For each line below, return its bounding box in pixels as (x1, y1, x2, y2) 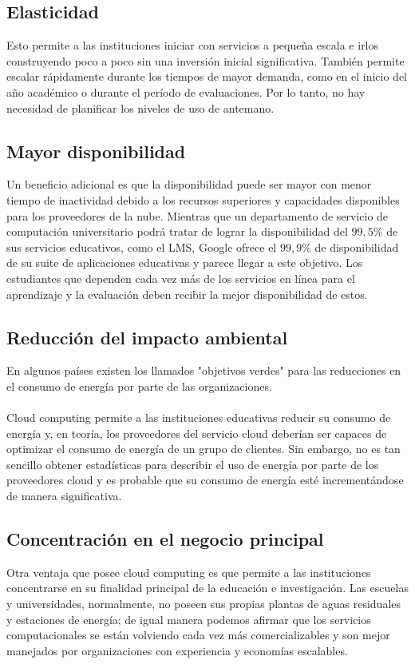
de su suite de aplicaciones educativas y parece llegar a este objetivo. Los (6, 254, 363, 271)
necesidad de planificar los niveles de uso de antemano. (6, 99, 275, 116)
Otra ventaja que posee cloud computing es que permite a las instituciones (6, 563, 371, 580)
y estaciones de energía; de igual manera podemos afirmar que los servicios (6, 610, 371, 627)
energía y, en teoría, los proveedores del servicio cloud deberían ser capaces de (6, 424, 387, 441)
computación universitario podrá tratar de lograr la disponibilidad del (6, 223, 348, 240)
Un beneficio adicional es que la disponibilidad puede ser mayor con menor (6, 176, 372, 193)
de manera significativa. (6, 487, 122, 504)
